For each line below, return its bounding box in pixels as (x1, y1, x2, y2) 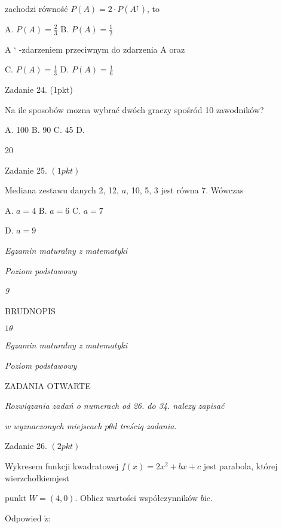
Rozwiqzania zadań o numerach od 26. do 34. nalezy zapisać (5, 399, 225, 412)
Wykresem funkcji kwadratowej (5, 459, 119, 472)
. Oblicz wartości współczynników (75, 491, 198, 504)
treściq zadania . (119, 419, 177, 432)
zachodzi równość (5, 2, 68, 14)
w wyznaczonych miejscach (5, 419, 102, 432)
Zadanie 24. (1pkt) (5, 83, 73, 96)
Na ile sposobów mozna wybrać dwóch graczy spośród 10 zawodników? (5, 103, 264, 116)
